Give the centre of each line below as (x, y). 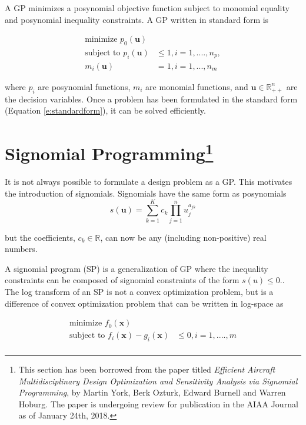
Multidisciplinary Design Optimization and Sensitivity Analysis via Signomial (158, 381)
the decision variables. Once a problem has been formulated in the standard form (151, 99)
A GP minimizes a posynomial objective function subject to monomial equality (147, 8)
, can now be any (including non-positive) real (183, 237)
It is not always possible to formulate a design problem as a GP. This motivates (149, 182)
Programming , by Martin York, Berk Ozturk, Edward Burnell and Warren (152, 392)
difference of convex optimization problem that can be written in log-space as (144, 303)
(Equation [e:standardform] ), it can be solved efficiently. (105, 110)
